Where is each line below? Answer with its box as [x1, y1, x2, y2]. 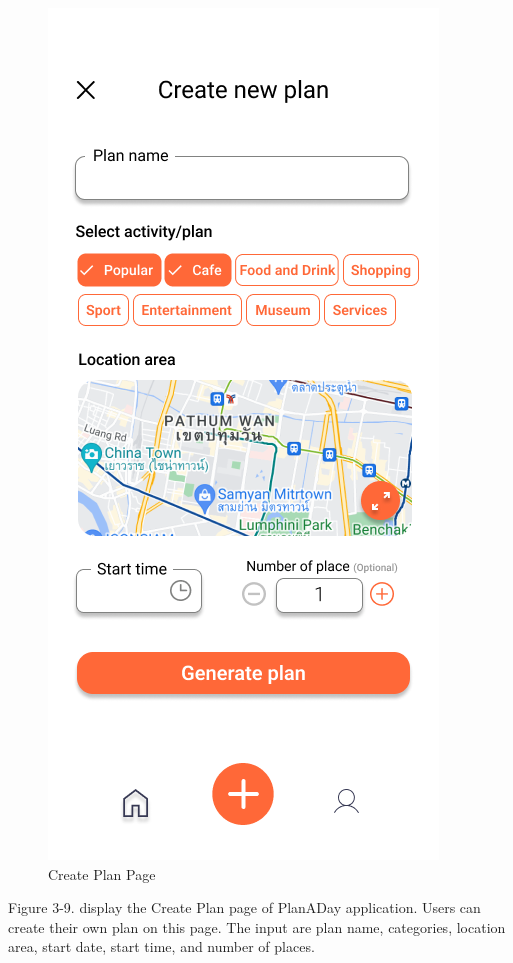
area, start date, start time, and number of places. [8, 936, 315, 957]
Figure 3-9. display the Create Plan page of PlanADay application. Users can [8, 897, 481, 918]
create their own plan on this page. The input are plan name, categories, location [8, 916, 506, 937]
